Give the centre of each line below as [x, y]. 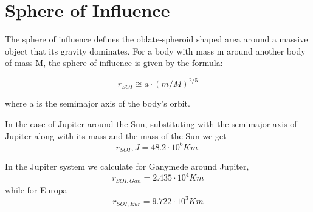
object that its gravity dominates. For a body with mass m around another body [155, 51]
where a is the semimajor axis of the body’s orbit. [98, 103]
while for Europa [36, 189]
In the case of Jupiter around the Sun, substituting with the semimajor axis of [151, 124]
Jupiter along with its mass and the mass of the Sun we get [116, 135]
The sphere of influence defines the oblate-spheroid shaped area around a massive [156, 39]
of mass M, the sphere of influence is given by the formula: [114, 63]
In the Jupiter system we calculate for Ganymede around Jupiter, [127, 166]
